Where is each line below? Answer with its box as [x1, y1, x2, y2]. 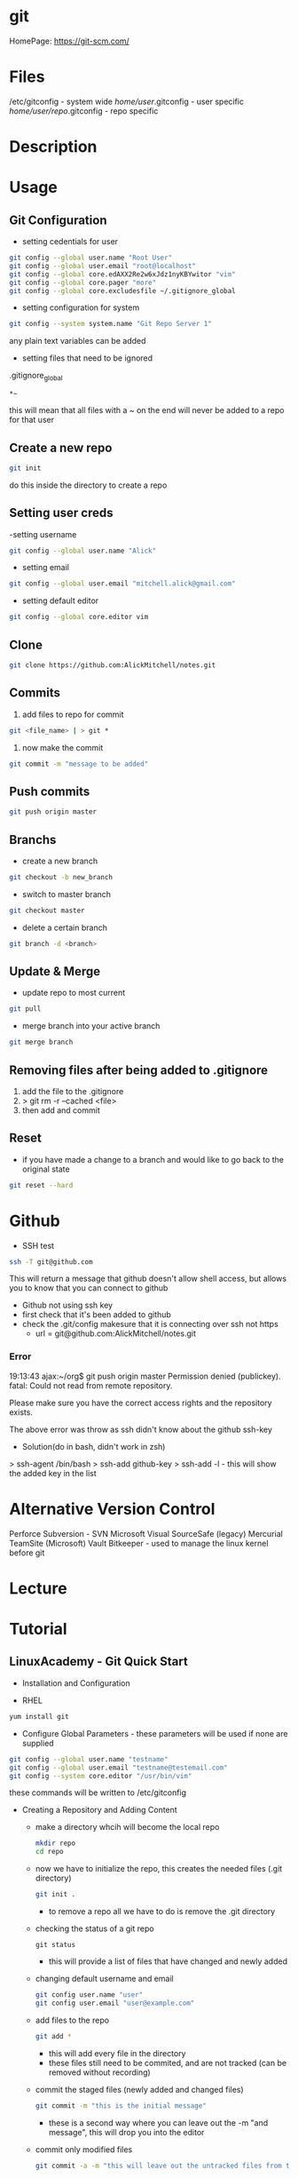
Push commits [9, 783, 90, 799]
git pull [9, 1005, 42, 1013]
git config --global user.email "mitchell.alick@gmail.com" [9, 579, 237, 588]
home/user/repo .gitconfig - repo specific [9, 105, 159, 116]
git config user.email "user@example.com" [35, 1999, 195, 2007]
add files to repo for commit [21, 709, 124, 719]
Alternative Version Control [9, 1498, 216, 1519]
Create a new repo [9, 440, 113, 455]
